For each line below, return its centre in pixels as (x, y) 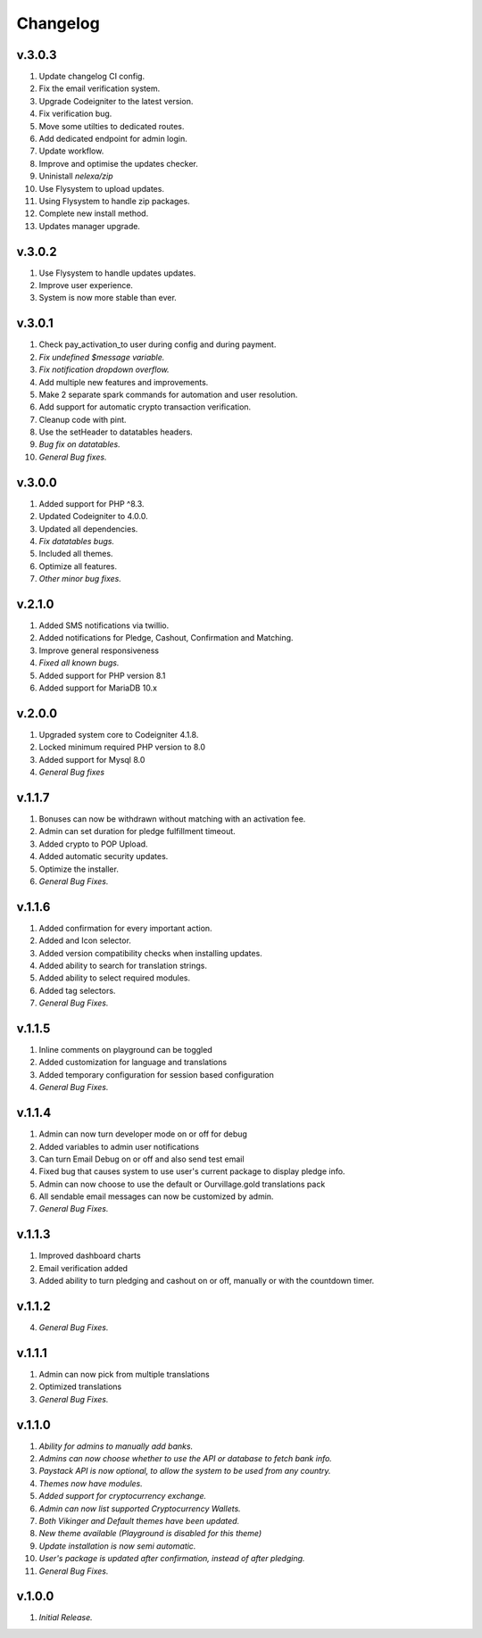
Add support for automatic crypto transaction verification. (145, 407)
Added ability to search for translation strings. (123, 965)
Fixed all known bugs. (79, 663)
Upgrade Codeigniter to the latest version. (116, 101)
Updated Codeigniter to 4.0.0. (94, 517)
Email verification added (83, 1268)
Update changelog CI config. (92, 77)
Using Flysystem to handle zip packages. (115, 201)
